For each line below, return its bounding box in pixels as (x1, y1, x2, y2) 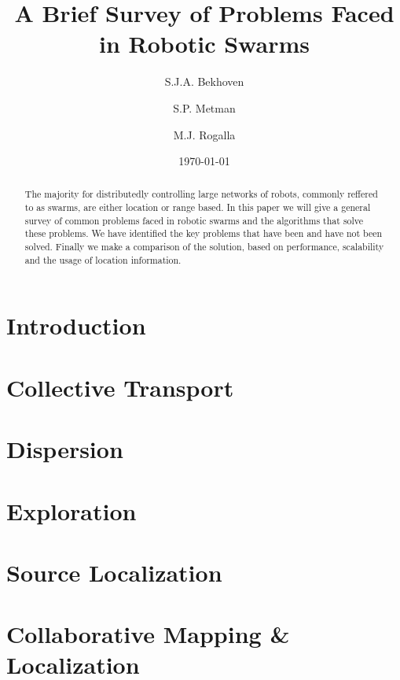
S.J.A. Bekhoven (164, 73, 244, 90)
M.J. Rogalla (173, 126, 236, 142)
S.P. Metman (173, 99, 236, 116)
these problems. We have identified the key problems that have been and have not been (24, 227, 383, 240)
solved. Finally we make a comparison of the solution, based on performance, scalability (24, 240, 384, 253)
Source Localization (6, 556, 222, 588)
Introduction (6, 309, 146, 342)
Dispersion (6, 433, 123, 465)
